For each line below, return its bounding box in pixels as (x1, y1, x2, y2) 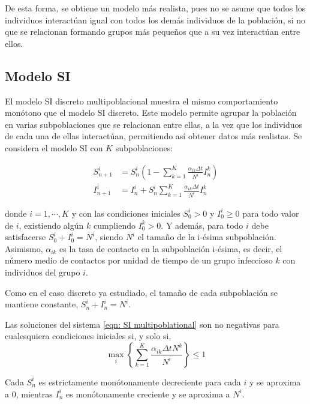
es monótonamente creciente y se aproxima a (66, 387, 230, 400)
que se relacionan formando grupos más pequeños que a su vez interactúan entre (5, 25, 300, 38)
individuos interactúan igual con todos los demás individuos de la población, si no (5, 13, 306, 26)
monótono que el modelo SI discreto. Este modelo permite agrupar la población (5, 106, 297, 119)
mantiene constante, (5, 298, 79, 310)
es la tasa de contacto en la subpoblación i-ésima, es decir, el (59, 242, 282, 255)
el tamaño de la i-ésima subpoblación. (137, 231, 276, 243)
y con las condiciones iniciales (71, 207, 180, 219)
